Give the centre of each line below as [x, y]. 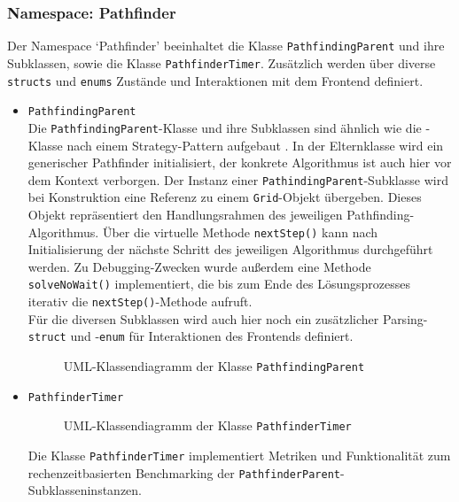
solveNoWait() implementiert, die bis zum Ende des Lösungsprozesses [219, 284]
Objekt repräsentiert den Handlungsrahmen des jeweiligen [185, 214]
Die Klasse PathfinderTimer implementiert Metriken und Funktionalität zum [239, 455]
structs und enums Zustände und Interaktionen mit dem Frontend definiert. [215, 80]
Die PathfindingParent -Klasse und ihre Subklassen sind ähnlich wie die [225, 127]
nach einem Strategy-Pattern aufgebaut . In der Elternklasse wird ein [255, 145]
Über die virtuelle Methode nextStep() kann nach [240, 232]
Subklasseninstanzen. [85, 490]
